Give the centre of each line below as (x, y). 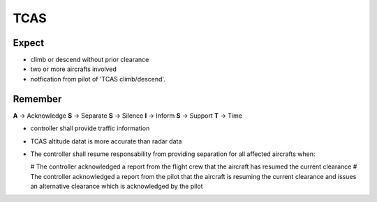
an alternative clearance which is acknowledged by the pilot (117, 186)
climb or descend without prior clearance (90, 60)
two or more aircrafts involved (73, 69)
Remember (37, 99)
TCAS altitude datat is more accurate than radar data (106, 141)
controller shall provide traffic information (90, 128)
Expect (29, 43)
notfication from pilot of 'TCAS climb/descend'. (98, 79)
